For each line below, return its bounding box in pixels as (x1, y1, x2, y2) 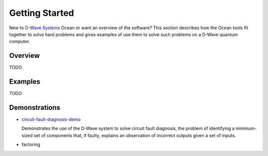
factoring (21, 142, 41, 148)
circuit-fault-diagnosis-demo (21, 116, 81, 122)
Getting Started (9, 7, 74, 18)
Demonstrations (9, 103, 61, 111)
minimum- (236, 125, 257, 131)
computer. (9, 39, 30, 45)
